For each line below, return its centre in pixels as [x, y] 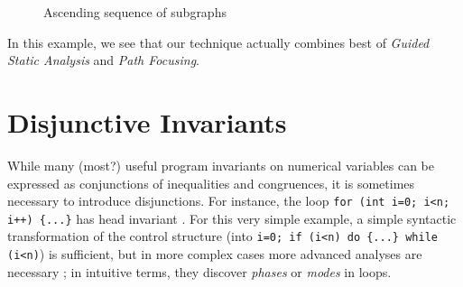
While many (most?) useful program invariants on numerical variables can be [221, 165]
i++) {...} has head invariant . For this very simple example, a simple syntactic [232, 218]
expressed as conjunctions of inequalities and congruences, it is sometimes [211, 183]
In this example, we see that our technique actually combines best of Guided [218, 42]
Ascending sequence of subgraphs [135, 12]
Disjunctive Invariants [147, 121]
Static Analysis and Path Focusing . [103, 60]
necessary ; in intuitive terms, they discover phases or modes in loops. [199, 271]
